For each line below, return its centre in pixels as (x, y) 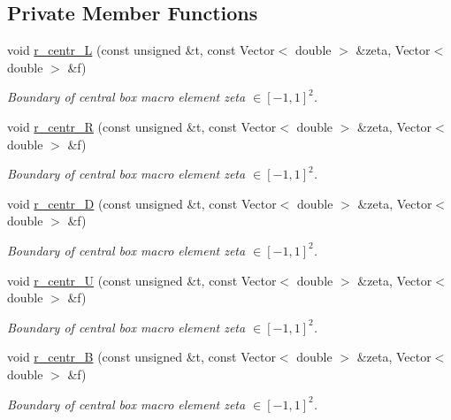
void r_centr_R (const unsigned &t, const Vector (142, 126)
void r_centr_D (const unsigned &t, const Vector (142, 203)
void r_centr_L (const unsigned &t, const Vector (141, 50)
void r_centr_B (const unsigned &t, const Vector (141, 357)
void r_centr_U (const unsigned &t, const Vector (142, 280)
